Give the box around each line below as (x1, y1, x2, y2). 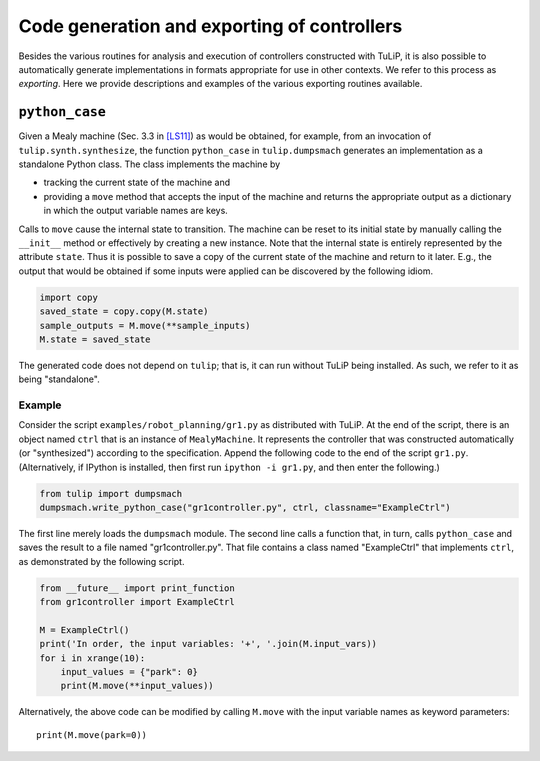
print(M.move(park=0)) (36, 729, 148, 740)
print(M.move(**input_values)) (60, 680, 214, 692)
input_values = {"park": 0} (60, 666, 199, 678)
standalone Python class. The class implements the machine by (18, 158, 281, 170)
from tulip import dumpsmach (39, 488, 183, 499)
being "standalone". (18, 373, 100, 385)
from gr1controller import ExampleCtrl (39, 596, 235, 608)
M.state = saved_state (39, 333, 151, 345)
